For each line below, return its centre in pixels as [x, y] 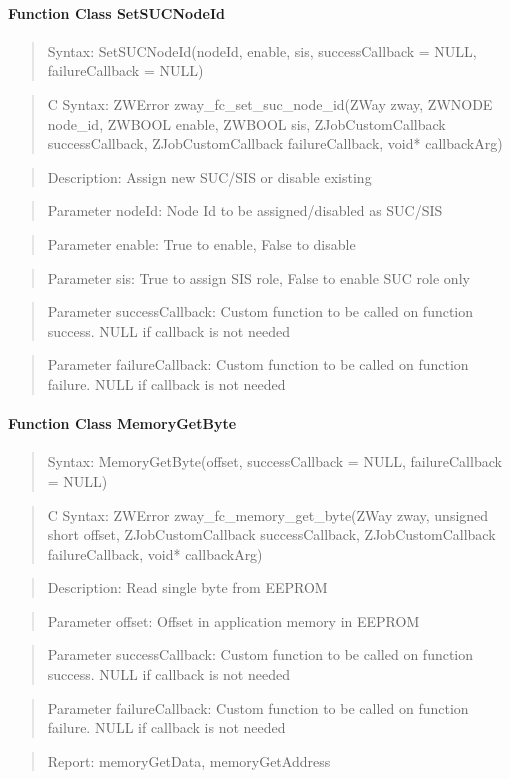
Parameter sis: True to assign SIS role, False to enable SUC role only [258, 277]
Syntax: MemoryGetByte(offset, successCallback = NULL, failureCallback [274, 461]
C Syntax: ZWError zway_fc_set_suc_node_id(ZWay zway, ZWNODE [270, 103]
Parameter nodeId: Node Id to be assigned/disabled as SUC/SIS [245, 210]
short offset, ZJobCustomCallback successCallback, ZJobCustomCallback [271, 534]
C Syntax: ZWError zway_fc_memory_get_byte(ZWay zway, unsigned [268, 514]
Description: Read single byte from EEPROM [187, 587]
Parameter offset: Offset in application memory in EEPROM [233, 620]
